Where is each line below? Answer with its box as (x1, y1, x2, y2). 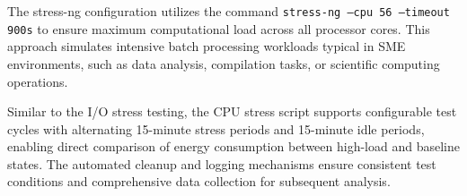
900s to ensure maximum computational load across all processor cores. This (7, 19, 430, 38)
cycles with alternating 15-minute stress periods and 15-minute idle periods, (7, 119, 425, 138)
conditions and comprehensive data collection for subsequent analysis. (7, 172, 391, 191)
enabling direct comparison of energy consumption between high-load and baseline (7, 137, 460, 156)
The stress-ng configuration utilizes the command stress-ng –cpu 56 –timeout (7, 2, 450, 20)
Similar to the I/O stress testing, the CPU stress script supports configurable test (7, 102, 457, 121)
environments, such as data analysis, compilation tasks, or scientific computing (7, 54, 440, 72)
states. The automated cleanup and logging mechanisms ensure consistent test (7, 154, 436, 173)
